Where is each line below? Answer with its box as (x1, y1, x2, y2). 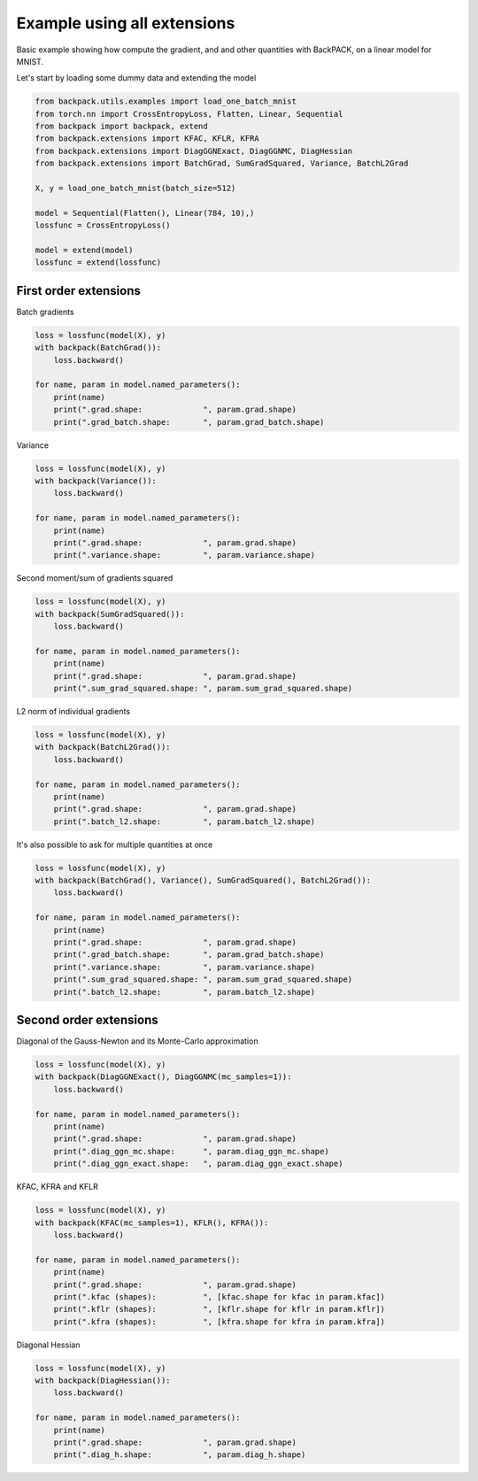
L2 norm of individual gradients (16, 706, 131, 716)
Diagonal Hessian (16, 1339, 81, 1350)
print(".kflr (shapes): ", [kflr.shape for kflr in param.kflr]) (53, 1304, 385, 1315)
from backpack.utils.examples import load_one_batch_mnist (35, 96, 297, 106)
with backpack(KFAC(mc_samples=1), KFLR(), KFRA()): (35, 1217, 269, 1228)
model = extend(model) (35, 245, 134, 255)
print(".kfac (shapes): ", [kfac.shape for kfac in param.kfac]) (53, 1292, 385, 1301)
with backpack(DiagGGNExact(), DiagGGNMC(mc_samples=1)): (35, 1072, 292, 1082)
